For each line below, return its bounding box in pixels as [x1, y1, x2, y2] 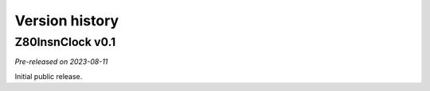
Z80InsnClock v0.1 [14, 35, 116, 49]
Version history [14, 12, 119, 29]
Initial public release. [14, 71, 83, 81]
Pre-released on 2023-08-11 [14, 57, 108, 66]
